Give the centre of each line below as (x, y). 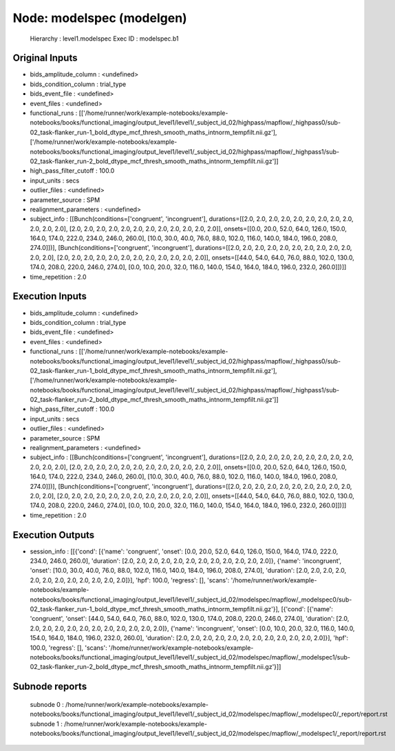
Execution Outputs (54, 535)
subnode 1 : (46, 723)
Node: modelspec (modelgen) (100, 18)
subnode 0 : (47, 704)
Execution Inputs (50, 296)
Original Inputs (45, 58)
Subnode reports (50, 687)
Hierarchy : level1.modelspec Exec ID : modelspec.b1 (104, 39)
